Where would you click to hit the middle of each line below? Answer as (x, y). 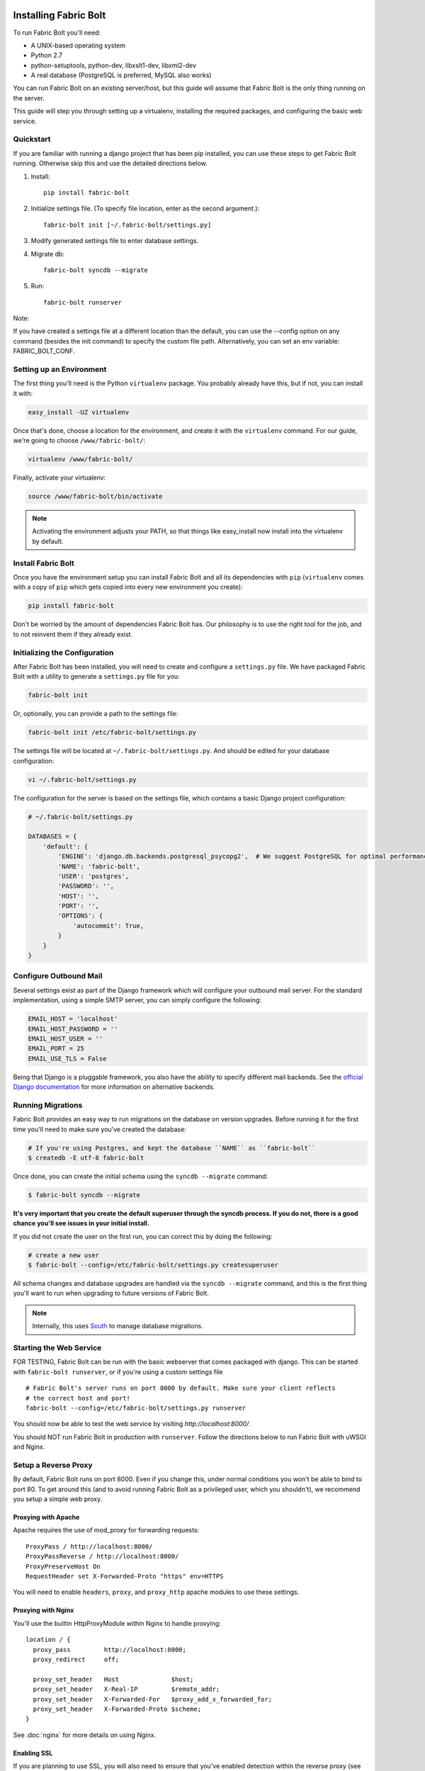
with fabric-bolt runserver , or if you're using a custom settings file (118, 1371)
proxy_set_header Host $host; (113, 1679)
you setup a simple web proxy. (58, 1499)
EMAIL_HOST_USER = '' (66, 1039)
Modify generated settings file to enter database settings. (115, 241)
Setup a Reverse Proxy (53, 1465)
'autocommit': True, (108, 926)
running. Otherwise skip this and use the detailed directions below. (110, 164)
